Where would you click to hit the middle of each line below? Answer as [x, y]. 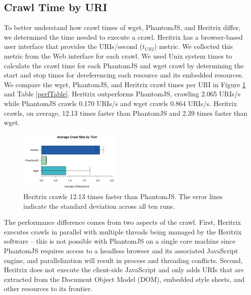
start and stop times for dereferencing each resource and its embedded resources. [124, 75]
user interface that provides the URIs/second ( [73, 46]
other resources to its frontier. [48, 288]
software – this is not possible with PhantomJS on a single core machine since [120, 241]
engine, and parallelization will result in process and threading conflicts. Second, [123, 260]
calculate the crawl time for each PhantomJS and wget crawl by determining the [124, 65]
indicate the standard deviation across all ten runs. [99, 206]
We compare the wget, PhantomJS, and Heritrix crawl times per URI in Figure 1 [125, 84]
